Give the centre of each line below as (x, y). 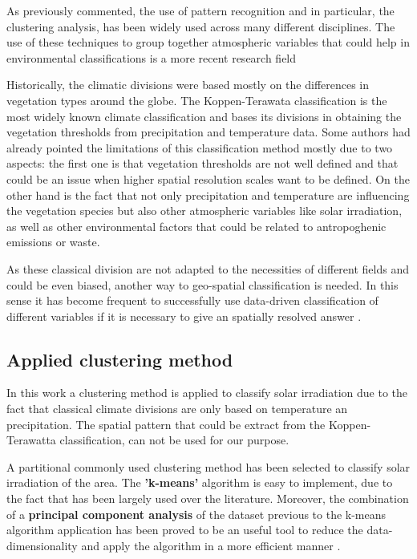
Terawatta (31, 440)
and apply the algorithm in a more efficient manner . (211, 545)
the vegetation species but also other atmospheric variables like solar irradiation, (204, 211)
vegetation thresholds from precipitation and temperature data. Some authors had (208, 132)
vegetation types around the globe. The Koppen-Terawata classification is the (197, 100)
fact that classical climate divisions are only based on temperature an (177, 409)
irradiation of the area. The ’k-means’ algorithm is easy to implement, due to (200, 482)
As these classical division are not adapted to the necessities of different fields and (208, 268)
